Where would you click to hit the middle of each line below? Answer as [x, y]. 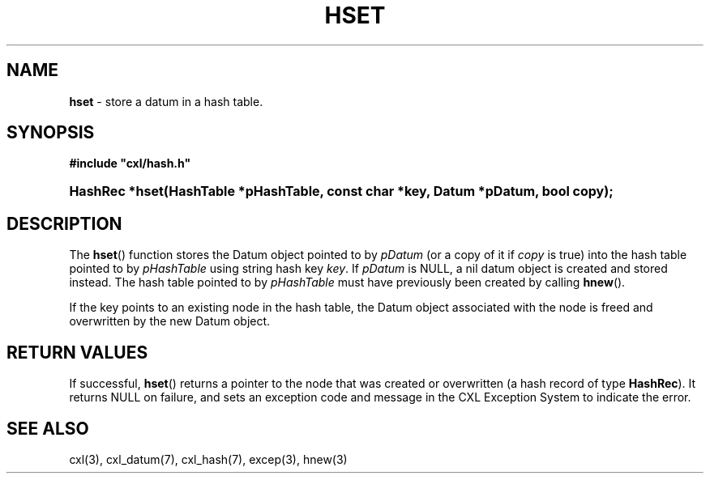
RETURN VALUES [77, 352]
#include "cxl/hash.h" [130, 164]
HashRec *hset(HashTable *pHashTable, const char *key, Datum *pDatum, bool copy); [341, 191]
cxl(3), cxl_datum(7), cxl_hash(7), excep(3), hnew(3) [208, 459]
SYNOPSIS [51, 133]
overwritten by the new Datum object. [170, 321]
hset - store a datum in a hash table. [166, 101]
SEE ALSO [48, 428]
